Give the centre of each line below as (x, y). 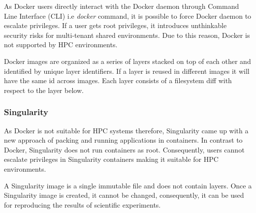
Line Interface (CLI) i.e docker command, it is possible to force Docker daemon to (128, 15)
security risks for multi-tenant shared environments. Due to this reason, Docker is (127, 35)
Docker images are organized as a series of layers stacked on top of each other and (128, 61)
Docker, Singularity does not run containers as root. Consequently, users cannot (124, 149)
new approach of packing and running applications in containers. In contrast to (123, 140)
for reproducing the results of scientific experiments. (82, 204)
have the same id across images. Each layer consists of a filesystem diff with (118, 80)
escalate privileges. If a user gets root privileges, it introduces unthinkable (115, 25)
